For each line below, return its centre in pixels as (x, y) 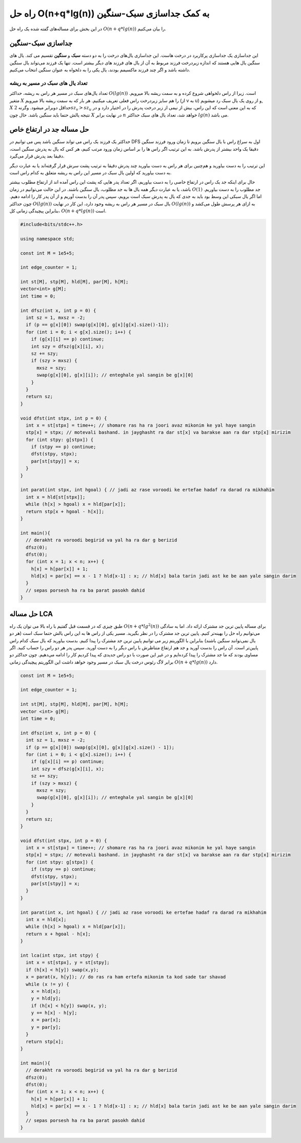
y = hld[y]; (46, 998)
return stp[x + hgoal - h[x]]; (65, 511)
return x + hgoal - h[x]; (58, 934)
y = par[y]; (46, 1027)
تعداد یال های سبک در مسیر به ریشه (48, 83)
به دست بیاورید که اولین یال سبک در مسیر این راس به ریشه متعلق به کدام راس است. (91, 173)
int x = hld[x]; (46, 919)
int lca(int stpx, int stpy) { (60, 955)
